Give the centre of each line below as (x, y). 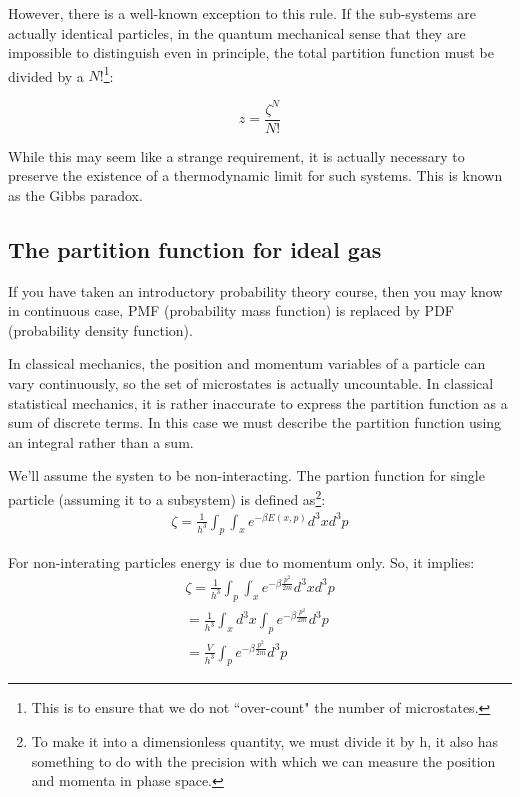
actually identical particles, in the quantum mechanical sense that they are (237, 32)
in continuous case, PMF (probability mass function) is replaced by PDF (231, 310)
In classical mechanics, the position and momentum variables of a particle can (247, 363)
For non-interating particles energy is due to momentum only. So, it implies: (241, 561)
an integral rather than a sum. (101, 441)
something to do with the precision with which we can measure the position (263, 760)
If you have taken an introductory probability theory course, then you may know (255, 290)
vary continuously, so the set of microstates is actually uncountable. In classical (251, 382)
